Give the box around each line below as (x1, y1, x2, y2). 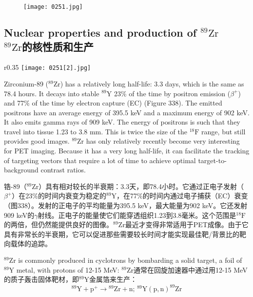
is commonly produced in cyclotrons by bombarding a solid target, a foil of (18, 255, 242, 265)
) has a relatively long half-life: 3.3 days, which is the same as (60, 78, 244, 88)
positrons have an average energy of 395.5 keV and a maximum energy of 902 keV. (4, 107, 250, 117)
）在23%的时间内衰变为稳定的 (12, 191, 107, 201)
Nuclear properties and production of (4, 25, 197, 40)
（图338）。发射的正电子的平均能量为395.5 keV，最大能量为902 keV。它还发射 (4, 200, 248, 211)
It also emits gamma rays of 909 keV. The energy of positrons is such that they (4, 117, 240, 127)
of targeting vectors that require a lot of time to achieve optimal (4, 155, 196, 165)
